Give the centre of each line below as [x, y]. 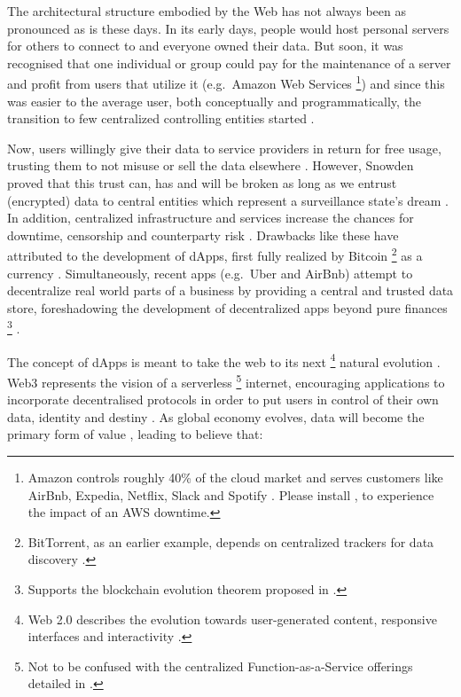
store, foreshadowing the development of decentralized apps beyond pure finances [227, 307]
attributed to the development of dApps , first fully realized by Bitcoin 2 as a [215, 255]
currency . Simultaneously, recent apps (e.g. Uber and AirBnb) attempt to [210, 273]
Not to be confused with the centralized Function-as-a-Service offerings [220, 666]
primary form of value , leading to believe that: [135, 434]
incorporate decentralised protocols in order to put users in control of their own [223, 399]
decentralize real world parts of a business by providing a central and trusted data [230, 290]
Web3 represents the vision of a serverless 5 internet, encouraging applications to [226, 380]
